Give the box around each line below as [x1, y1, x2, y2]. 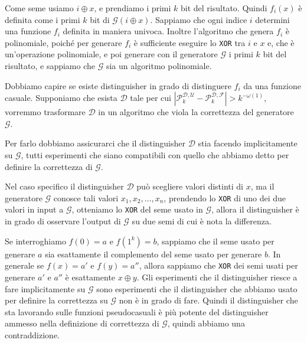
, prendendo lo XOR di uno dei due [164, 191, 286, 204]
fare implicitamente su [5, 282, 86, 295]
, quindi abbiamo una [167, 317, 245, 329]
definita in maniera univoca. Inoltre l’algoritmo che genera [63, 25, 274, 37]
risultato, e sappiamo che [5, 60, 96, 72]
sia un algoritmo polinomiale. [106, 60, 212, 72]
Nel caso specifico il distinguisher [5, 180, 124, 192]
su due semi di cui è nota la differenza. [132, 215, 272, 227]
